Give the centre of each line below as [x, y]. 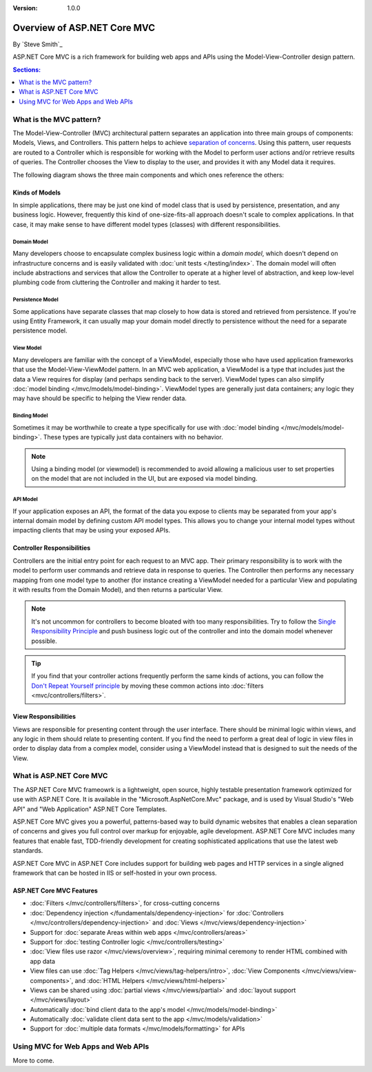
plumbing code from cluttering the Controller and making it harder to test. [117, 282]
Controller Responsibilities [52, 548]
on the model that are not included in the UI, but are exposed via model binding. [144, 479]
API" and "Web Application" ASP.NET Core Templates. [90, 809]
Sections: [27, 70]
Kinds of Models [37, 192]
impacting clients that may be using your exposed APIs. [92, 530]
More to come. [33, 1060]
